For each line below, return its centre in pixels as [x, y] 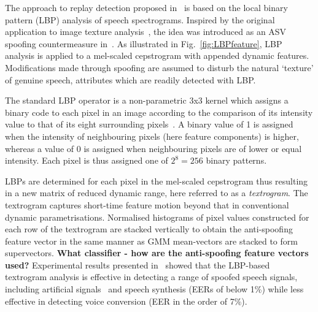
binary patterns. [236, 160]
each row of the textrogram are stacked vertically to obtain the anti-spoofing [149, 229]
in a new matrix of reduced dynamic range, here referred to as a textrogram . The [157, 193]
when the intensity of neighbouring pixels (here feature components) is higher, [152, 136]
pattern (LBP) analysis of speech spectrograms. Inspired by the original [140, 19]
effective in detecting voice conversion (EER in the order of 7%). [126, 301]
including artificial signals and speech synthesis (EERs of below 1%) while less [154, 289]
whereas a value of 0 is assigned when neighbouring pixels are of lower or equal [153, 148]
